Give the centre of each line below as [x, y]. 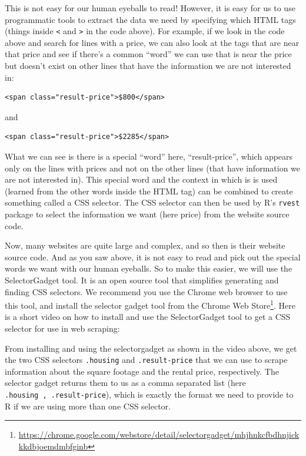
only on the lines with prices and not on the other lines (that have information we [153, 168]
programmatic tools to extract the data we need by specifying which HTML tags [150, 19]
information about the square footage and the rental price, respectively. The [142, 371]
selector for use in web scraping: [62, 328]
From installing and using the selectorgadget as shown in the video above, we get [151, 348]
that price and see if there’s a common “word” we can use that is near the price [148, 54]
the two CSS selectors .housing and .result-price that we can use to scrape [146, 360]
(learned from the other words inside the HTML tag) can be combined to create [149, 191]
